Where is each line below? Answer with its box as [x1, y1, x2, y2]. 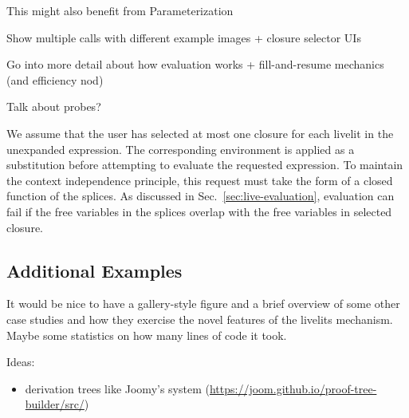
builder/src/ [25, 396, 85, 412]
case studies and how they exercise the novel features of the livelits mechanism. [6, 310, 393, 327]
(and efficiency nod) [6, 71, 104, 88]
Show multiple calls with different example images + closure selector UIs [6, 29, 361, 45]
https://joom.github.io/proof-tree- [209, 380, 377, 396]
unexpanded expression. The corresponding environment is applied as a [6, 140, 355, 157]
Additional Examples [6, 258, 183, 282]
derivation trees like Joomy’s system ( [25, 380, 210, 396]
